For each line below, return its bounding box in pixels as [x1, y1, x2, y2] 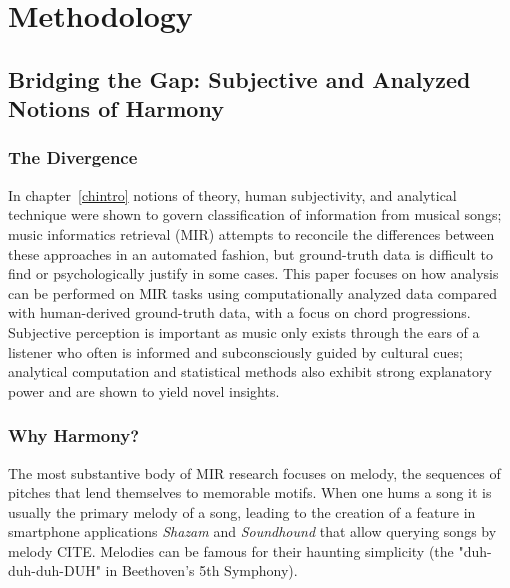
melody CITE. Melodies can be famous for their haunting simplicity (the [8, 540, 454, 561]
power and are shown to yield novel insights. [8, 380, 280, 401]
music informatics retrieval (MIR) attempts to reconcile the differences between [8, 223, 495, 244]
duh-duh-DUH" [8, 560, 101, 581]
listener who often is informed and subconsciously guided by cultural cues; [8, 341, 463, 362]
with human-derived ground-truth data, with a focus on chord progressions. [8, 302, 471, 323]
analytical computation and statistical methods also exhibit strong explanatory [8, 361, 492, 382]
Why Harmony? [8, 423, 140, 448]
